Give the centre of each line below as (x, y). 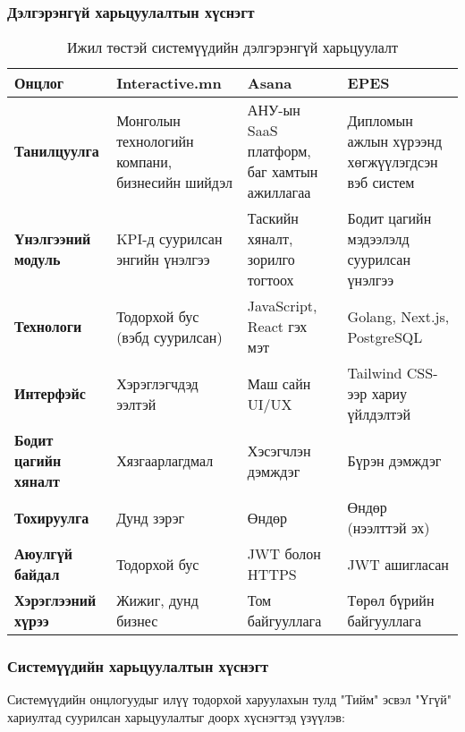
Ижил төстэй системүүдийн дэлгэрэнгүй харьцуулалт (232, 47)
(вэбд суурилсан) (169, 336)
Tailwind (375, 373)
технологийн (155, 140)
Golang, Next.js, (398, 316)
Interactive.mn (169, 83)
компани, (144, 161)
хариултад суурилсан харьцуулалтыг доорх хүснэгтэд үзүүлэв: (176, 717)
